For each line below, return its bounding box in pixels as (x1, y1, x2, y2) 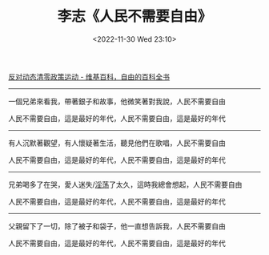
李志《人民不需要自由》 (57, 7, 212, 26)
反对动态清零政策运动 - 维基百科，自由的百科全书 (8, 71, 171, 81)
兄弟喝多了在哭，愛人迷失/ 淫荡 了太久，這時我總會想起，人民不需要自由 (8, 180, 243, 189)
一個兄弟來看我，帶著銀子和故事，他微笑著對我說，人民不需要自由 (8, 96, 226, 106)
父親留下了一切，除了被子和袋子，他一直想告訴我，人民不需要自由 (8, 221, 226, 231)
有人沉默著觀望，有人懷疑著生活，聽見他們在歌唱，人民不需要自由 (8, 138, 226, 148)
